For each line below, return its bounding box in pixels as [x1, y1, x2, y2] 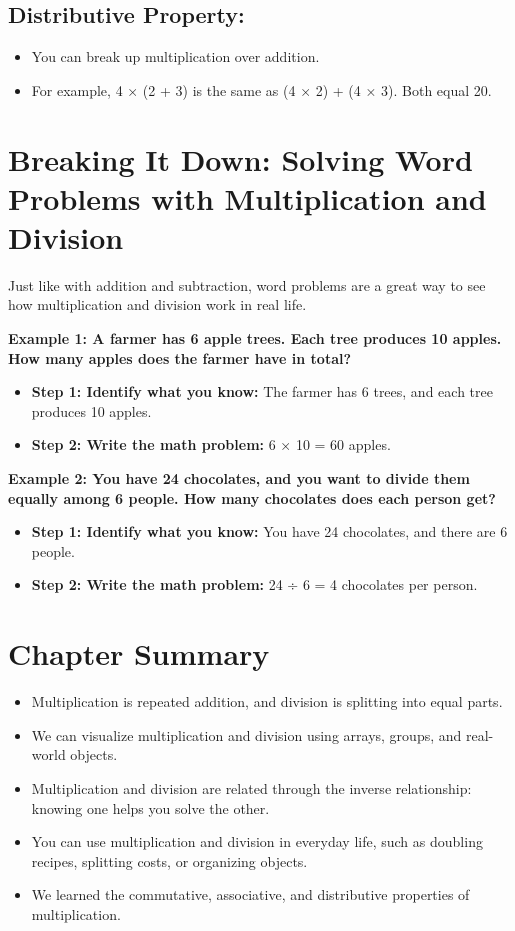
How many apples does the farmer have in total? [8, 347, 352, 368]
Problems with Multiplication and [8, 177, 487, 218]
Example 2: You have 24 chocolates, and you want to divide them [8, 468, 470, 489]
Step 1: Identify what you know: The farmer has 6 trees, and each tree [31, 381, 493, 402]
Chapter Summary [8, 633, 270, 674]
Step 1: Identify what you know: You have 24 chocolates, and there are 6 [31, 521, 508, 542]
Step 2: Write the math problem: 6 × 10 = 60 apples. [31, 434, 391, 455]
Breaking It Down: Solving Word [8, 138, 473, 179]
